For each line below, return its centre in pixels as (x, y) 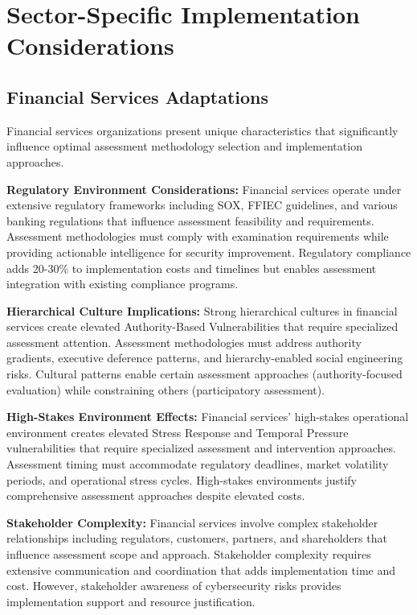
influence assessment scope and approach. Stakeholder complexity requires (189, 554)
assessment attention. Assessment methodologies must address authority (184, 342)
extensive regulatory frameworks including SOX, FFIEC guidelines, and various (202, 205)
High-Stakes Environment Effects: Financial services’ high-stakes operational (208, 417)
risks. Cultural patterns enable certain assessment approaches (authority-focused (204, 374)
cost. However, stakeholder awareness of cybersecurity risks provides (174, 586)
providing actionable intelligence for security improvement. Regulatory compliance (209, 252)
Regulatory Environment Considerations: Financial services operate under (204, 189)
